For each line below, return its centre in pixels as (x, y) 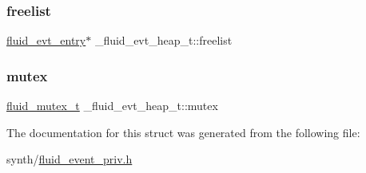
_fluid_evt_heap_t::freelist (163, 40)
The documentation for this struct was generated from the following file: (183, 132)
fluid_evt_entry (46, 40)
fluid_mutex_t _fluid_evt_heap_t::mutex (112, 106)
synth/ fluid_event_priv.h (70, 159)
